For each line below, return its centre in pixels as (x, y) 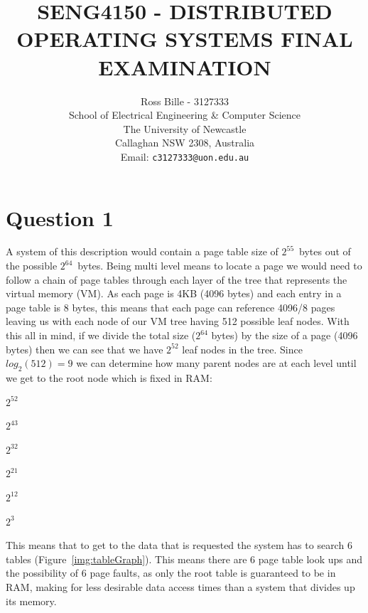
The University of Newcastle (185, 128)
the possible (32, 266)
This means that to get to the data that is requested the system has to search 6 (179, 545)
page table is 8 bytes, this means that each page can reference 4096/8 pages (171, 307)
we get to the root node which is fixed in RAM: (109, 378)
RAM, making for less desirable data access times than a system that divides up (180, 586)
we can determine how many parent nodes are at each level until (216, 363)
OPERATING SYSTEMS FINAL (185, 39)
